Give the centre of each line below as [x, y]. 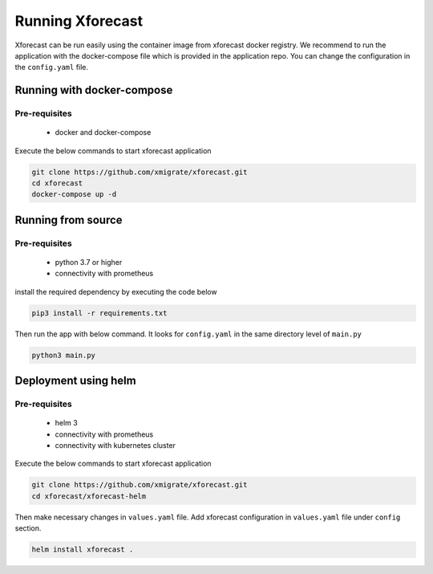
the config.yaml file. [51, 67]
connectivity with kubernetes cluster [115, 446]
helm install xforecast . [83, 550]
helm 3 [66, 423]
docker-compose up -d [74, 194]
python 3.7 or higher [89, 263]
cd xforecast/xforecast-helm [89, 496]
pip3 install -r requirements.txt [99, 313]
